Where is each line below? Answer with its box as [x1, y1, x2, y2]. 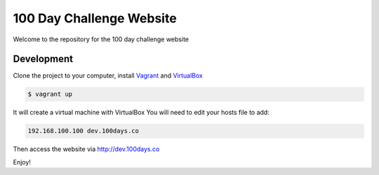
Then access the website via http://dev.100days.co [13, 145, 160, 153]
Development [13, 53, 74, 65]
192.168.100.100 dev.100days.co [27, 127, 140, 135]
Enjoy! [13, 157, 32, 166]
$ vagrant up [27, 90, 73, 98]
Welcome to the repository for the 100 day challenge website [13, 35, 189, 43]
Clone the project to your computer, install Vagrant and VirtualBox [13, 71, 203, 80]
